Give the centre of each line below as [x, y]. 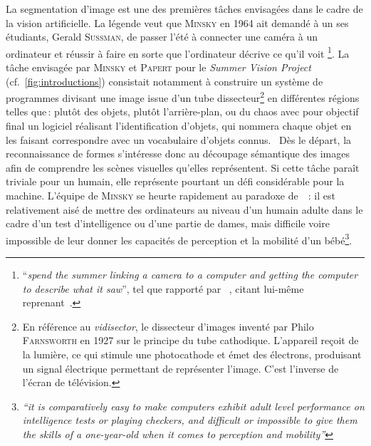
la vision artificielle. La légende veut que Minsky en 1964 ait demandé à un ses [177, 22]
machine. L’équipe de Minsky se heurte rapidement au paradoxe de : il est [171, 196]
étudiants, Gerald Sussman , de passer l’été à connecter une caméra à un [162, 37]
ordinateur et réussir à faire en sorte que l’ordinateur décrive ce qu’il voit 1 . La [178, 52]
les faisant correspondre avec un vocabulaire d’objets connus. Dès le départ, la [179, 139]
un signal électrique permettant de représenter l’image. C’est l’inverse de [181, 368]
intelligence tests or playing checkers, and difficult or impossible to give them [190, 420]
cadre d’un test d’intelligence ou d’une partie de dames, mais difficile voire [168, 223]
